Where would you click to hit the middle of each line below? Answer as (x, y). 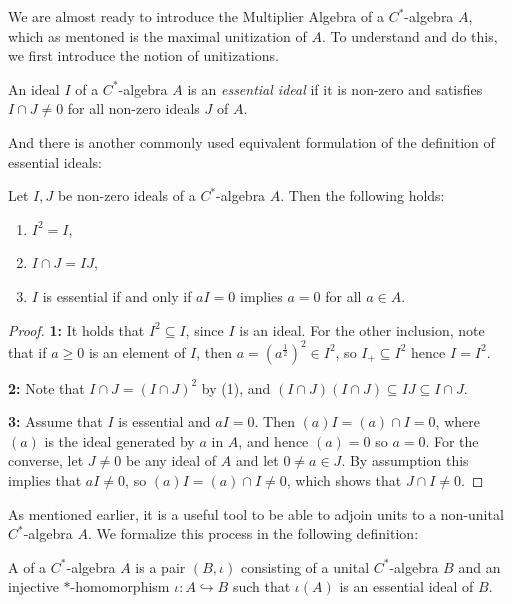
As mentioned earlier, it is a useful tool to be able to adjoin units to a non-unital (256, 513)
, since (204, 329)
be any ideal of (171, 460)
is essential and (164, 421)
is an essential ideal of (406, 586)
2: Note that (46, 387)
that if (27, 351)
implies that (45, 480)
